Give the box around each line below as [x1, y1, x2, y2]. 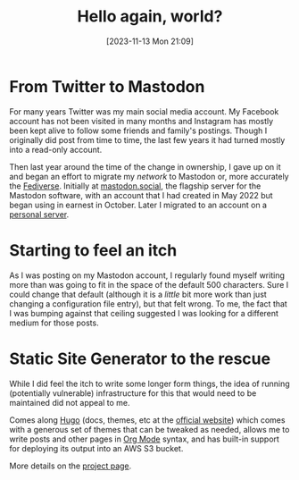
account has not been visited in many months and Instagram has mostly [9, 115, 274, 126]
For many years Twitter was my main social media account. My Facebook [9, 105, 279, 117]
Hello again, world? [77, 6, 223, 27]
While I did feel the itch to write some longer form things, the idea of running [9, 378, 290, 389]
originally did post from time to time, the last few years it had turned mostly [9, 134, 286, 145]
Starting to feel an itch [9, 240, 178, 260]
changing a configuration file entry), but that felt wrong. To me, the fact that [9, 298, 287, 309]
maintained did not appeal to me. [9, 397, 131, 408]
